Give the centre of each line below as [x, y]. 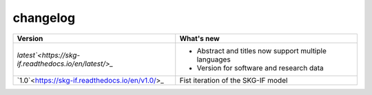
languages [214, 59]
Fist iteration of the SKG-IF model [234, 80]
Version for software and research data [260, 68]
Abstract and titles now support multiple [261, 51]
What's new [199, 38]
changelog [44, 18]
